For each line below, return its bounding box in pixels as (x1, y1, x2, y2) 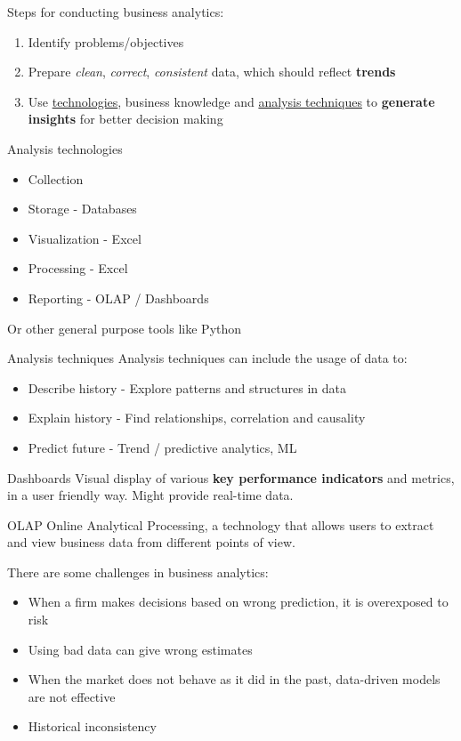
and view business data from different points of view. (7, 533, 295, 552)
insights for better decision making (28, 109, 223, 128)
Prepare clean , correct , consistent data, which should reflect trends (28, 62, 396, 81)
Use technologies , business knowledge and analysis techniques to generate (28, 92, 435, 110)
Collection (28, 169, 84, 188)
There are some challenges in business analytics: (7, 562, 269, 581)
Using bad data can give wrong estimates (28, 640, 253, 658)
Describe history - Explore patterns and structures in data (28, 378, 347, 397)
